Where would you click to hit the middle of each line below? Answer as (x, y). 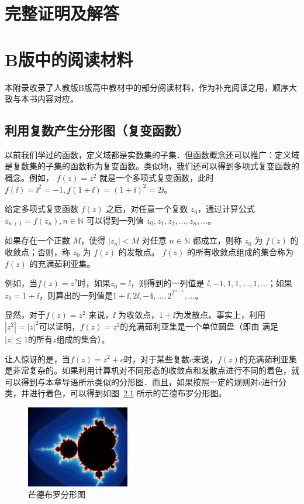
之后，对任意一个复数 (147, 209)
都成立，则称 (217, 240)
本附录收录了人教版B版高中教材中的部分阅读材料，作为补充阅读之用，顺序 (147, 87)
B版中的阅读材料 (69, 59)
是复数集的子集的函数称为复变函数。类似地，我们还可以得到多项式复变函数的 (152, 166)
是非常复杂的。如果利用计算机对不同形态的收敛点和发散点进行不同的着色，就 (152, 370)
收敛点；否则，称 (37, 251)
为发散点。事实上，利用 (220, 315)
